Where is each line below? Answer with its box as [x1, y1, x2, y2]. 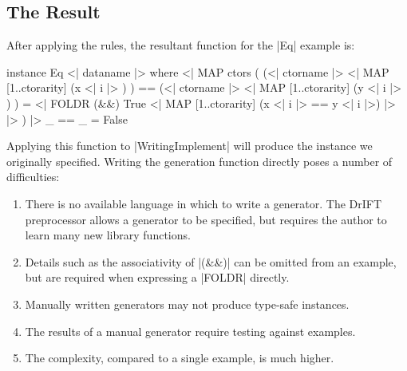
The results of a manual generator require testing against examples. [25, 322, 356, 339]
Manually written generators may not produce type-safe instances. [25, 295, 350, 312]
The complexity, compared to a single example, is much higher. [25, 349, 334, 366]
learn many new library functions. [25, 227, 191, 243]
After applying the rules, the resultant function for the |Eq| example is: [6, 37, 355, 53]
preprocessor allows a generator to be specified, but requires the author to [25, 211, 387, 227]
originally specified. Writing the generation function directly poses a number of [6, 152, 393, 169]
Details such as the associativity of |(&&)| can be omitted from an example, [25, 253, 397, 270]
